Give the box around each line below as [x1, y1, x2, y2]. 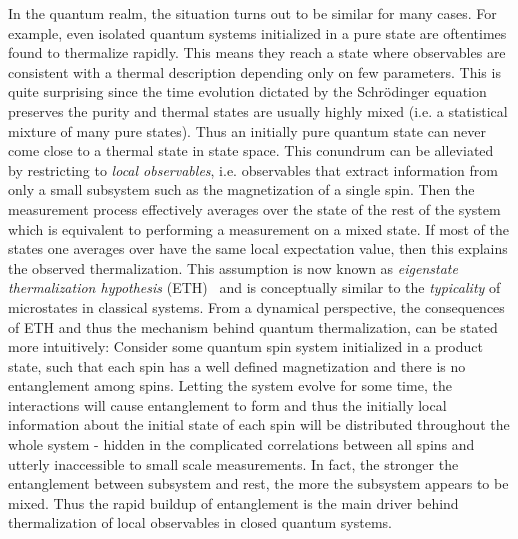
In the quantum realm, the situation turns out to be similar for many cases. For [8, 3, 497, 23]
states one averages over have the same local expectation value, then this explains [8, 238, 508, 259]
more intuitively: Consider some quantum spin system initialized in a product [8, 336, 483, 357]
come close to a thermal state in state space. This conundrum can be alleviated [8, 140, 494, 161]
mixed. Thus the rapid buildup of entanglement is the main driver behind [8, 492, 459, 513]
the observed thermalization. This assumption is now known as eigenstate [8, 257, 458, 278]
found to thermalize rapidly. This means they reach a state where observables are [8, 42, 506, 63]
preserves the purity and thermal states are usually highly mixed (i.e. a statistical [8, 100, 508, 121]
